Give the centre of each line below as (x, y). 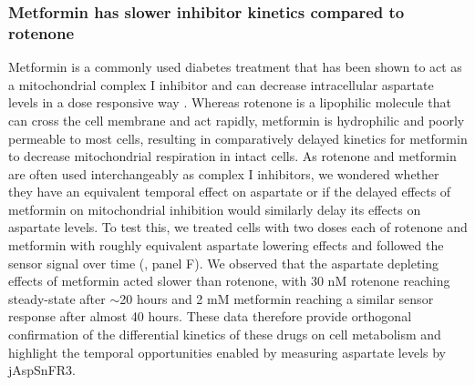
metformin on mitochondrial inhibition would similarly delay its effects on (215, 209)
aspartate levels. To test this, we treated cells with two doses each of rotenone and (238, 227)
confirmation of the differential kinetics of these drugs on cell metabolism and (225, 334)
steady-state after (57, 298)
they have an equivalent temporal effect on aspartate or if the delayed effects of (230, 192)
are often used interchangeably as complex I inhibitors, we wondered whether (224, 173)
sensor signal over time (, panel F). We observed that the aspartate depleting (224, 263)
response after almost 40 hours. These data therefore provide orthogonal (210, 316)
